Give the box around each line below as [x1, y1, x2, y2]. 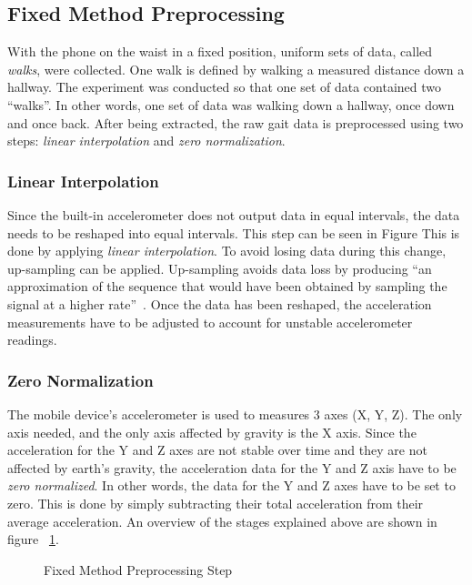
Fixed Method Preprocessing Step [44, 560, 233, 579]
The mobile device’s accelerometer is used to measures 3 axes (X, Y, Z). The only [7, 404, 463, 423]
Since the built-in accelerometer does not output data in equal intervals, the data [7, 205, 460, 224]
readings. [7, 330, 57, 349]
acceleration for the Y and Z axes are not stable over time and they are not [7, 440, 427, 459]
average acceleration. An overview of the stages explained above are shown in [7, 511, 437, 530]
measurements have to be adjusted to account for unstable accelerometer [7, 312, 413, 331]
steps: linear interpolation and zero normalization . [7, 131, 286, 150]
